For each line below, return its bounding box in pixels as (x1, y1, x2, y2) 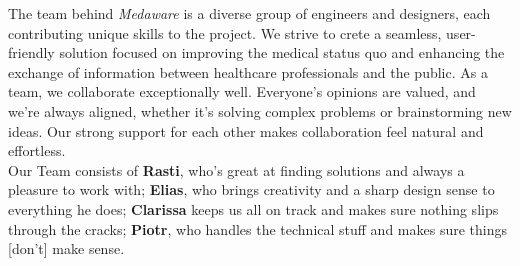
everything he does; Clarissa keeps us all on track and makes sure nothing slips (8, 198, 499, 219)
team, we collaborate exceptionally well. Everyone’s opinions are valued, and (8, 81, 476, 102)
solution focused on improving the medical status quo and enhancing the (59, 42, 505, 63)
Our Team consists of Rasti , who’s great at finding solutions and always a (8, 159, 465, 180)
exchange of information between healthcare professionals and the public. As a (8, 61, 488, 82)
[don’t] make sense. (8, 238, 125, 259)
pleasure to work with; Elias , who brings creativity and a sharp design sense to (8, 179, 495, 200)
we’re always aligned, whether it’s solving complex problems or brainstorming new (8, 100, 512, 121)
